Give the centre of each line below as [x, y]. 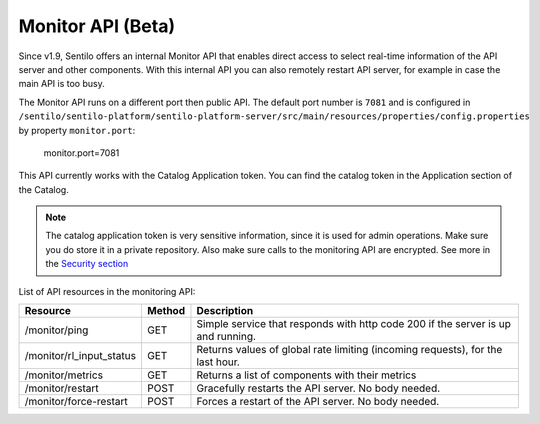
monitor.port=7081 [81, 152]
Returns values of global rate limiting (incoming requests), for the [349, 350]
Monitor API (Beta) [96, 26]
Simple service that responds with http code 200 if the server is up [354, 324]
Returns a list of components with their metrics [306, 375]
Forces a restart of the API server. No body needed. [318, 402]
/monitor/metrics [64, 375]
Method [166, 311]
